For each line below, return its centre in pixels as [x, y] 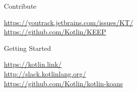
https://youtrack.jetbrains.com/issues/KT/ [68, 22]
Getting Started [28, 48]
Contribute [20, 6]
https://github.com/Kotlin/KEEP [55, 32]
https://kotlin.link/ [33, 64]
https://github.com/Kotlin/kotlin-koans [64, 83]
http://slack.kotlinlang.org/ [45, 73]
